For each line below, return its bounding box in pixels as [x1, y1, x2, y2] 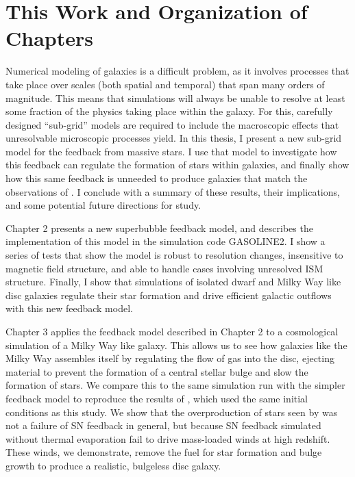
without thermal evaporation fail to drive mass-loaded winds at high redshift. [5, 431, 330, 446]
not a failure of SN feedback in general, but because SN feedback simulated [5, 418, 321, 433]
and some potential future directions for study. [5, 198, 201, 212]
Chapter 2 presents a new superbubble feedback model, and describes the [5, 220, 313, 235]
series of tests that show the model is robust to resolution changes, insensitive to [5, 248, 343, 262]
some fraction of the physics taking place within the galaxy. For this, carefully [5, 104, 333, 118]
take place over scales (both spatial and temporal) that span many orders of [5, 77, 325, 91]
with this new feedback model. [5, 301, 133, 315]
